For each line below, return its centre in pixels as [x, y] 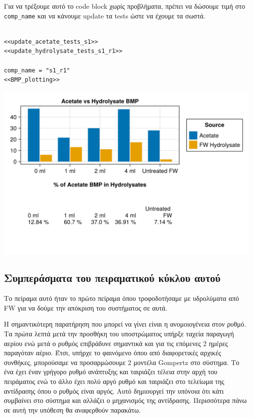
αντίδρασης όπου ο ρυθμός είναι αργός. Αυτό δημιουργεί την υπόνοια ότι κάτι [114, 391]
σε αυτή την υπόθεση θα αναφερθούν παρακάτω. [72, 409]
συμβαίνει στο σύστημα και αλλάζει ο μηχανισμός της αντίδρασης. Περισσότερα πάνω [126, 400]
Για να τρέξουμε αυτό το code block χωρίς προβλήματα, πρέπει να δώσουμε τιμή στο [125, 6]
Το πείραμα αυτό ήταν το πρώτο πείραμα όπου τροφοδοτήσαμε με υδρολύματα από [122, 298]
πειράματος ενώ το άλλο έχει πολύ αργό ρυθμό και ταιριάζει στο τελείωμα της [114, 381]
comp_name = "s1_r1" [37, 70]
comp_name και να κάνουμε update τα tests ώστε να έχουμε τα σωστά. [105, 15]
